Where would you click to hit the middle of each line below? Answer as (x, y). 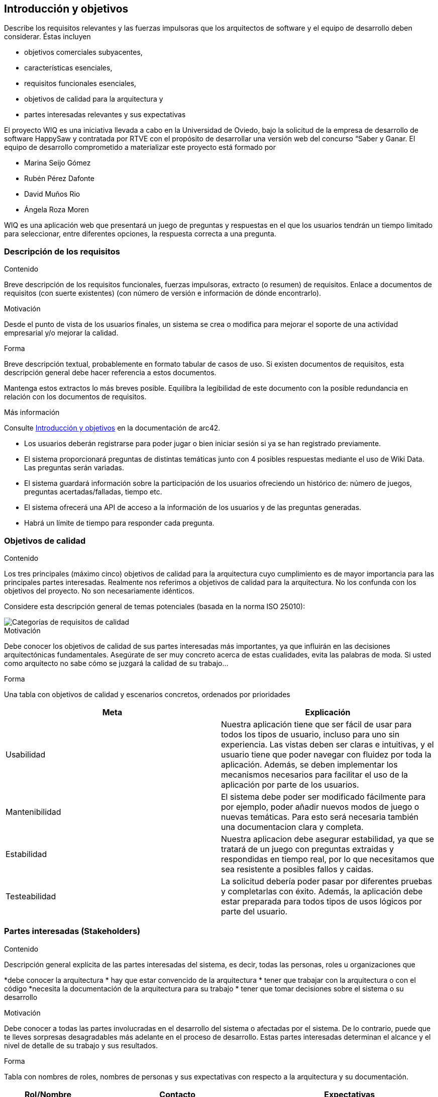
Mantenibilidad (33, 812)
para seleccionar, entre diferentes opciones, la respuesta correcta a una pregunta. (140, 234)
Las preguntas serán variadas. (74, 468)
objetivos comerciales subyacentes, (83, 52)
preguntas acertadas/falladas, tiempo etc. (93, 492)
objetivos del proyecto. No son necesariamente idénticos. (99, 590)
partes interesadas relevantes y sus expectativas (105, 115)
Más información (32, 412)
